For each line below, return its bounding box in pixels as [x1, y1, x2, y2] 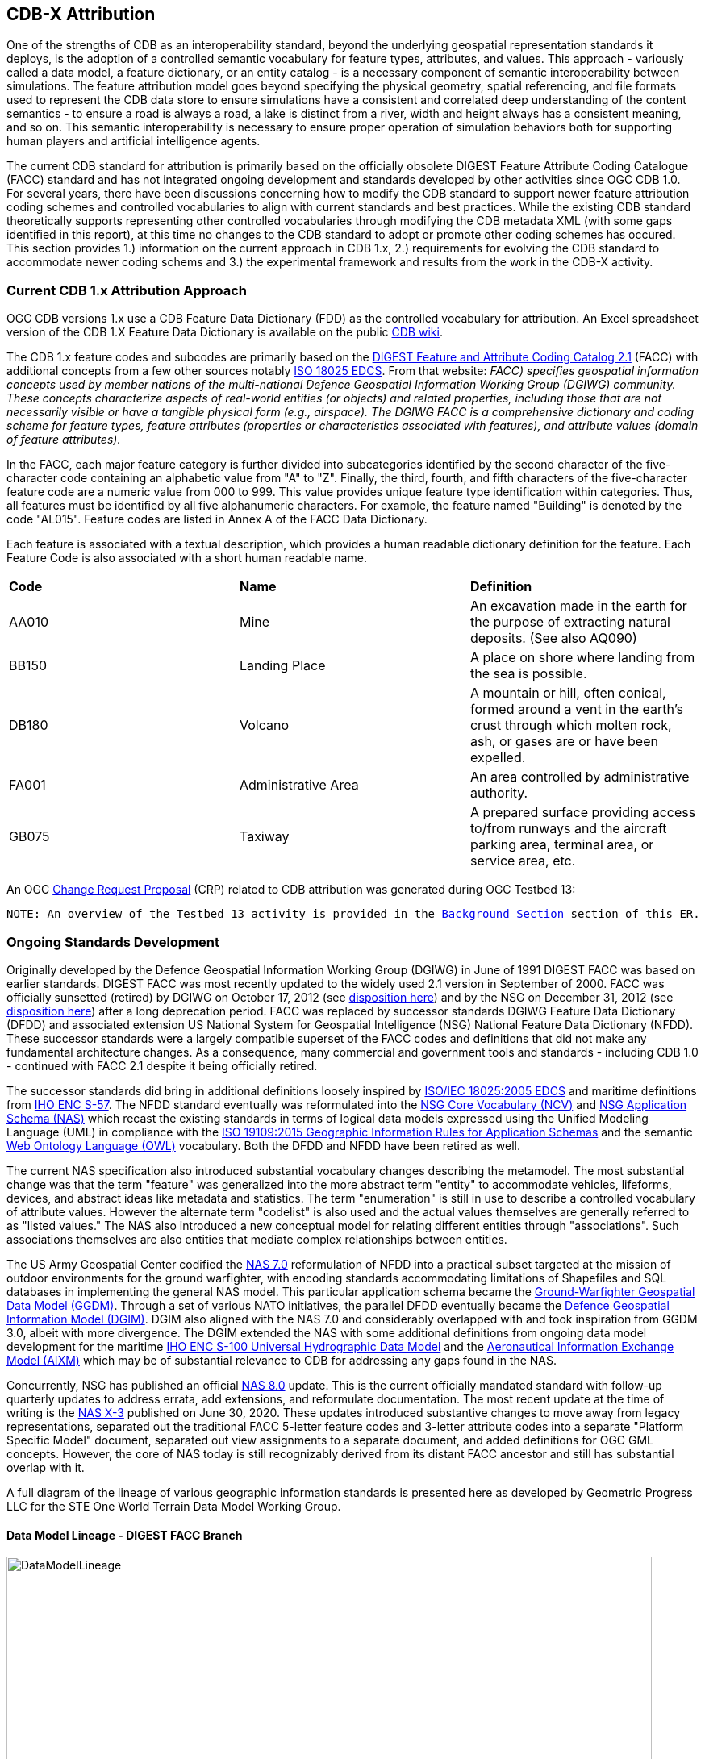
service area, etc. [469, 852, 576, 869]
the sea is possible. [469, 665, 587, 682]
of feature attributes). [6, 432, 121, 447]
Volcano [239, 717, 290, 734]
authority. [469, 785, 528, 802]
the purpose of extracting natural [469, 614, 670, 631]
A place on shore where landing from [469, 649, 695, 666]
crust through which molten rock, [469, 717, 672, 734]
